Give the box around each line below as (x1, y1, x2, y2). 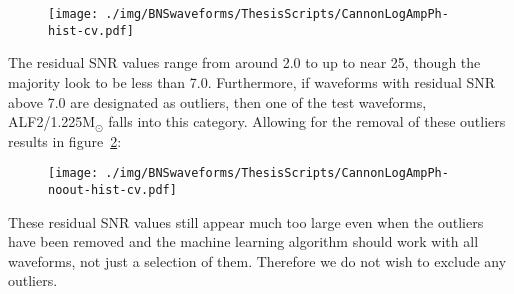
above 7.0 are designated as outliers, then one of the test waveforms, (8, 91, 427, 112)
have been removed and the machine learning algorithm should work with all (8, 231, 479, 252)
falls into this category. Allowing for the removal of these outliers (108, 111, 506, 132)
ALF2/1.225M (8, 111, 96, 132)
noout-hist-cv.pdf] (48, 182, 177, 197)
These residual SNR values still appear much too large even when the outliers (8, 211, 484, 232)
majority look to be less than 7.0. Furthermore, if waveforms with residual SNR (8, 71, 496, 92)
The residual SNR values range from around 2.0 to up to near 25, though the (8, 52, 481, 73)
